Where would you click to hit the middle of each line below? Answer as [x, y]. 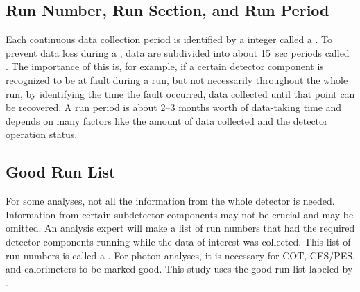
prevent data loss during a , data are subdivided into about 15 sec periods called [178, 52]
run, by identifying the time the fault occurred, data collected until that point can [180, 93]
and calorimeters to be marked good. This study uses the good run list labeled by [179, 269]
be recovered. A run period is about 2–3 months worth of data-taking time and [174, 107]
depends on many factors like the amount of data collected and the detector [167, 120]
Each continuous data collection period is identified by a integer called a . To [169, 39]
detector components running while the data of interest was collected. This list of [178, 241]
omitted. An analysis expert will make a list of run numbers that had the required [180, 228]
